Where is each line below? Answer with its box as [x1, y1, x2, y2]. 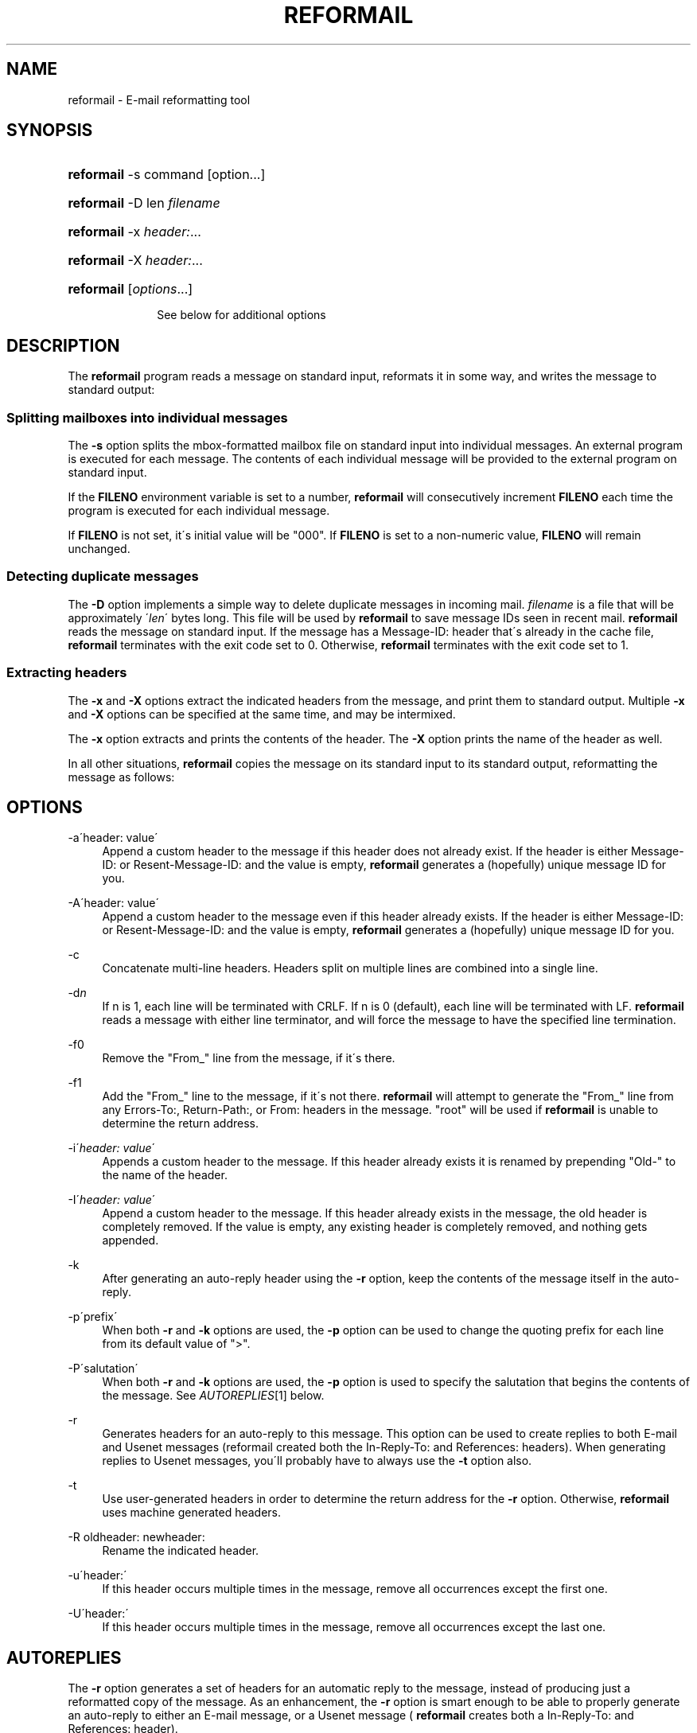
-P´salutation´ [68, 1361, 138, 1376]
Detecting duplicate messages [6, 568, 199, 585]
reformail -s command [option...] [68, 166, 266, 183]
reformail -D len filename [68, 195, 220, 212]
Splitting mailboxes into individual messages [6, 409, 288, 426]
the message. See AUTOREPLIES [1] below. [102, 1388, 325, 1403]
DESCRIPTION [6, 335, 120, 356]
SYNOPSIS [6, 120, 93, 141]
